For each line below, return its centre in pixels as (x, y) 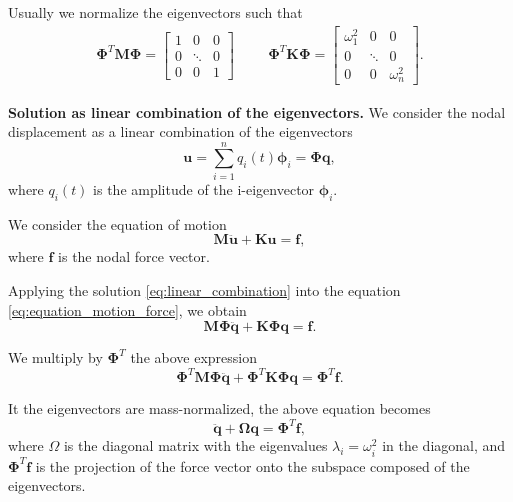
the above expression (193, 357)
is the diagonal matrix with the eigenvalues (195, 445)
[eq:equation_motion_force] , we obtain (127, 309)
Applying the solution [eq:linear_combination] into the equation (204, 290)
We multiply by (55, 357)
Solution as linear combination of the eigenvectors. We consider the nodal (257, 111)
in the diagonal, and (444, 445)
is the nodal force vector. (134, 256)
